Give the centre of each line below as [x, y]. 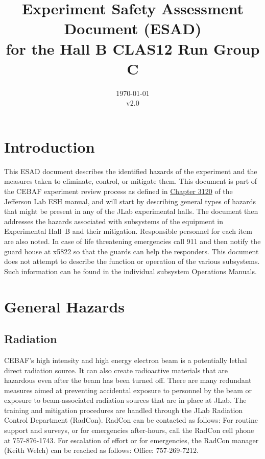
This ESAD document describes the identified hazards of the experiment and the [131, 171]
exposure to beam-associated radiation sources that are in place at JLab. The [125, 400]
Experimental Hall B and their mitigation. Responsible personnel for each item [128, 231]
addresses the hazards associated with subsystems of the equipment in [114, 221]
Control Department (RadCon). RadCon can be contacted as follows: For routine [131, 420]
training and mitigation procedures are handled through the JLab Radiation [124, 410]
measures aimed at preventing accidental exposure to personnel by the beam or [128, 390]
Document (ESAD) [133, 28]
